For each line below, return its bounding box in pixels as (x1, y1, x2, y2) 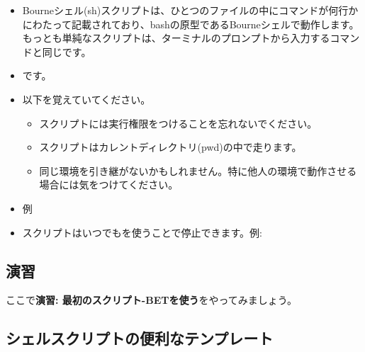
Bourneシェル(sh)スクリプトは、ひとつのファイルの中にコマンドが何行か (22, 3, 359, 17)
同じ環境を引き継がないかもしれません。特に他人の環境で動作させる (39, 163, 357, 178)
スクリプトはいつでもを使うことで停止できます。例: (22, 225, 262, 239)
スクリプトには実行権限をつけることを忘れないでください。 (39, 115, 318, 130)
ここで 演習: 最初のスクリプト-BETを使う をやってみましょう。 (6, 293, 297, 307)
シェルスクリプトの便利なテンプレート (6, 327, 274, 349)
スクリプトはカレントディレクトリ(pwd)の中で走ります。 (39, 140, 302, 154)
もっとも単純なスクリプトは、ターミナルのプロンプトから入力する (22, 30, 330, 45)
